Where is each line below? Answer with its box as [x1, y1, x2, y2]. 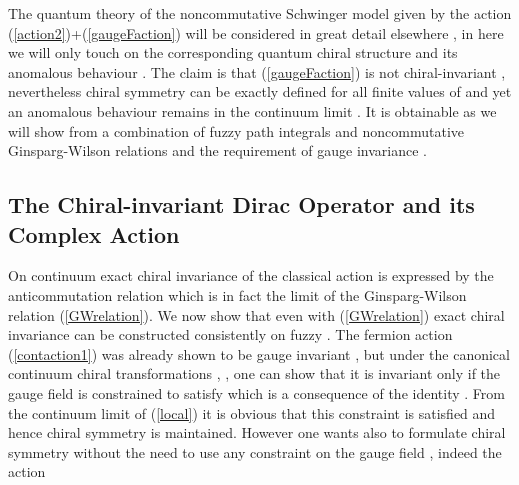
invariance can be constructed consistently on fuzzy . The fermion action [8, 324, 453, 345]
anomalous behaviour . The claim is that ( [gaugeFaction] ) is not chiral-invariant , [8, 61, 506, 82]
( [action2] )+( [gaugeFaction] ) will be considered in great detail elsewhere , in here [8, 22, 504, 43]
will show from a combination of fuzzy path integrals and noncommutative [8, 120, 465, 141]
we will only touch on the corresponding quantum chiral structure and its [8, 42, 458, 63]
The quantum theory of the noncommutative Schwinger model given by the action [8, 3, 512, 23]
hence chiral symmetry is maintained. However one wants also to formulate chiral [8, 422, 506, 443]
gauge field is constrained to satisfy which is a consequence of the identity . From [8, 382, 505, 403]
